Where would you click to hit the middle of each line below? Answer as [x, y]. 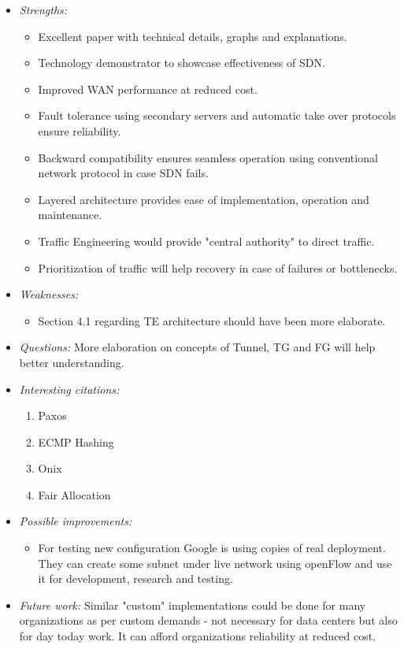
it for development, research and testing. [135, 579]
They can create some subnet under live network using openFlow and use [215, 563]
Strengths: [43, 9]
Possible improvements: [76, 521]
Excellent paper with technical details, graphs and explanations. [193, 36]
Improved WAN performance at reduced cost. [148, 89]
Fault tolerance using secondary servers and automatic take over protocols [217, 115]
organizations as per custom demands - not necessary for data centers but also [208, 620]
